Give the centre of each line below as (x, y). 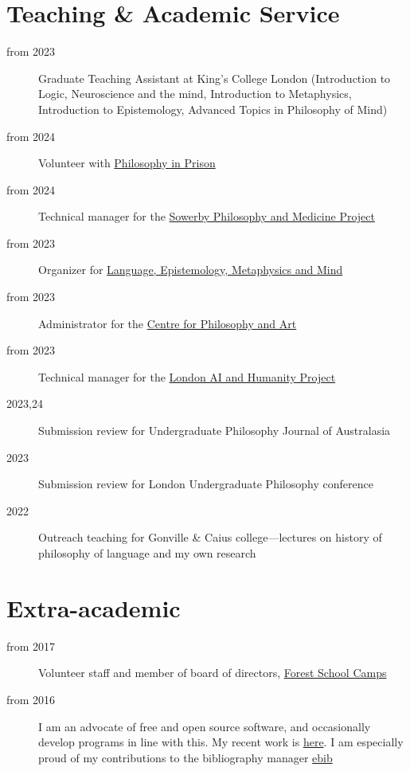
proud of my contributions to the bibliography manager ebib (185, 757)
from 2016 (31, 699)
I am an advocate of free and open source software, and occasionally (205, 726)
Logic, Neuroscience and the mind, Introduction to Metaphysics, (195, 94)
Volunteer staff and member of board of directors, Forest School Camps (213, 673)
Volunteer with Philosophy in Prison (127, 163)
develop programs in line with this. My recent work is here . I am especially (221, 742)
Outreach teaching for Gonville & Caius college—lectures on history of (210, 537)
